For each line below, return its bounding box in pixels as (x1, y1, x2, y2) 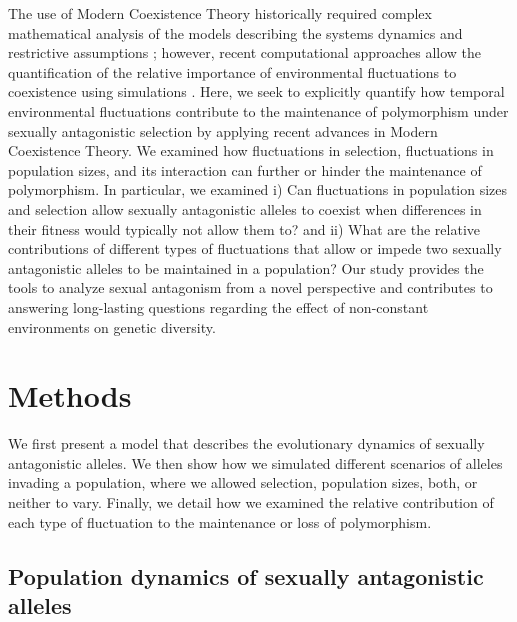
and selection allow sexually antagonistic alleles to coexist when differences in (8, 198, 482, 219)
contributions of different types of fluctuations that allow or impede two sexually (8, 238, 502, 259)
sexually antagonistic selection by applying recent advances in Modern (8, 120, 438, 141)
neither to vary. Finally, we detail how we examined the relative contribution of (8, 492, 494, 512)
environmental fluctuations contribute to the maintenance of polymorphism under (8, 100, 509, 121)
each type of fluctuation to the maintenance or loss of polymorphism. (8, 511, 432, 532)
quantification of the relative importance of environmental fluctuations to (8, 61, 457, 82)
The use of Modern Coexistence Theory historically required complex (8, 3, 432, 23)
